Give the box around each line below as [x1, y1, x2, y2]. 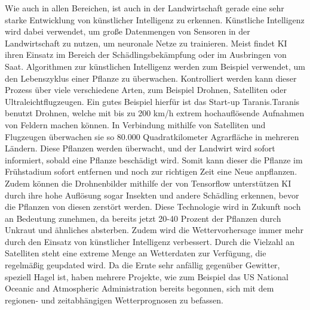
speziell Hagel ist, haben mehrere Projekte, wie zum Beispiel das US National [5, 270, 288, 283]
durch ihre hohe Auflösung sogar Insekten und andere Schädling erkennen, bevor [5, 188, 299, 201]
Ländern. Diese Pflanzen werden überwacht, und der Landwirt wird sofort [5, 142, 275, 154]
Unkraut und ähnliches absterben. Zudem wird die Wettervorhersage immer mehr [5, 224, 303, 236]
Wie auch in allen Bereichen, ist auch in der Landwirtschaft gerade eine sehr [5, 2, 284, 14]
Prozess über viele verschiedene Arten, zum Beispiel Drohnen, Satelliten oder [5, 83, 287, 96]
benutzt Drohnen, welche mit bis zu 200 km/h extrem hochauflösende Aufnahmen [5, 107, 305, 119]
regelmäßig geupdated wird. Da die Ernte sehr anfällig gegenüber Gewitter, [5, 259, 280, 271]
